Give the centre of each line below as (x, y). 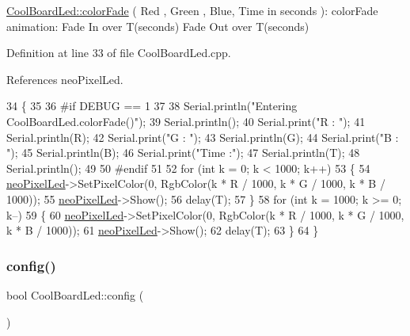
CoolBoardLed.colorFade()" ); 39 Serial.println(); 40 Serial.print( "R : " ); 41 (186, 121)
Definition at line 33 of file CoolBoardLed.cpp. (119, 53)
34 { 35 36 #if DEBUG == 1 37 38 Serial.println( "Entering (152, 106)
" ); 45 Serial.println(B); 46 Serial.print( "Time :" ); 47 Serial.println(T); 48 (183, 153)
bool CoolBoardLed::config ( (75, 294)
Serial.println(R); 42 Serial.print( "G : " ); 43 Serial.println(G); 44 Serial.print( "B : (203, 137)
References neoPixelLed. (65, 79)
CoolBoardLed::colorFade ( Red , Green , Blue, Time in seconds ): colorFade (192, 10)
